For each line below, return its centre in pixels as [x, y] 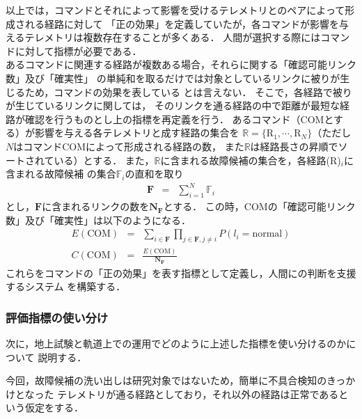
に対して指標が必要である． [78, 50]
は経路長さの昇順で [294, 146]
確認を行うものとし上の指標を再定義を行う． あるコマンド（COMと [179, 119]
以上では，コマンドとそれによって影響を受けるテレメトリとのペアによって [175, 10]
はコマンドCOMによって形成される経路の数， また [129, 146]
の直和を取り [154, 174]
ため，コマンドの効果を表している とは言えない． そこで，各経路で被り [188, 92]
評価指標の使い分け [57, 317]
